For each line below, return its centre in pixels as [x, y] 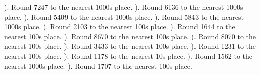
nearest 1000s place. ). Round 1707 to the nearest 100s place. [98, 66]
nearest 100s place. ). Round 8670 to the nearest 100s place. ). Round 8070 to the [130, 36]
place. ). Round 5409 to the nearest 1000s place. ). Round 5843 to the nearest [124, 16]
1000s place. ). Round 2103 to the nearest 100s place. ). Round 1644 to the [120, 26]
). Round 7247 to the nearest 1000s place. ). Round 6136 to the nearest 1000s [124, 7]
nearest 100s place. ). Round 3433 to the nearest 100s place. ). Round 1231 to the [130, 46]
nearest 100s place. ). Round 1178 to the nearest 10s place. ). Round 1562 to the [128, 56]
